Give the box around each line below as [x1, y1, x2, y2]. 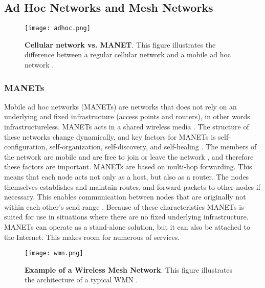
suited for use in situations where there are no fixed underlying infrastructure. [4, 211, 249, 222]
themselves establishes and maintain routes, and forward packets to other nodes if [4, 181, 260, 192]
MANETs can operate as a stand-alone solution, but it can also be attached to [4, 221, 250, 232]
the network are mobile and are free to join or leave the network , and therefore [4, 151, 254, 162]
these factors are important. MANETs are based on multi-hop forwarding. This [4, 161, 252, 172]
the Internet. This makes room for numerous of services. [4, 231, 180, 242]
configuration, [4, 141, 48, 152]
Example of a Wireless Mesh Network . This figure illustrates [25, 264, 233, 275]
